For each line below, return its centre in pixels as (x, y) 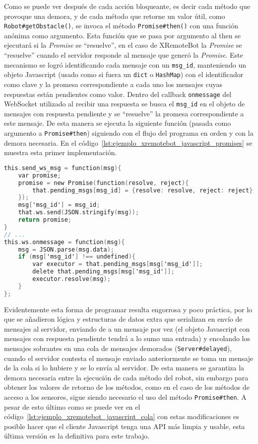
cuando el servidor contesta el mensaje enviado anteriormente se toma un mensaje (129, 358)
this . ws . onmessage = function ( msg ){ (64, 242)
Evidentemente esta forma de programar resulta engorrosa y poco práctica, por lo (128, 309)
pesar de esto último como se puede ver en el (72, 406)
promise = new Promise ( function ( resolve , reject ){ (103, 183)
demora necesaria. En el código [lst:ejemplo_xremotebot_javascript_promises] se (128, 142)
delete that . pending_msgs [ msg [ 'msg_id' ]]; (103, 272)
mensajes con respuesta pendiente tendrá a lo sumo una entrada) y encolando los (127, 338)
